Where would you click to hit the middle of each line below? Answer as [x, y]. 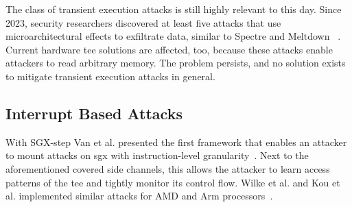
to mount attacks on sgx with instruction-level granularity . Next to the [157, 155]
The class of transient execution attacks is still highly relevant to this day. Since [174, 9]
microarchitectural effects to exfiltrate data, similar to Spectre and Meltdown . [173, 36]
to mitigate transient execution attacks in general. [110, 76]
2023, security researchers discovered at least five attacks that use [143, 22]
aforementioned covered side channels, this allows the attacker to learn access [168, 168]
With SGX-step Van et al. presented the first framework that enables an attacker [176, 142]
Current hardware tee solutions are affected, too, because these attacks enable [169, 49]
